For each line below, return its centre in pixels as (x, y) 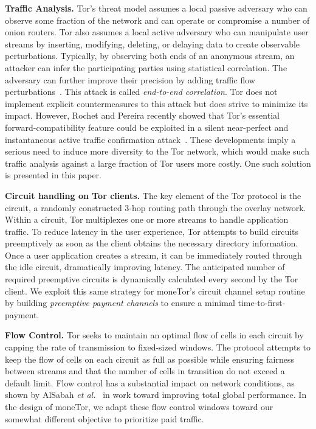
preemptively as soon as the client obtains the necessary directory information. (152, 243)
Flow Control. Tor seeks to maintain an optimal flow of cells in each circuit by (154, 335)
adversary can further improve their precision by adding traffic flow (130, 79)
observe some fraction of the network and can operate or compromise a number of (157, 20)
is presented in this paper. (53, 175)
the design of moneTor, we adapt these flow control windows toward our (139, 406)
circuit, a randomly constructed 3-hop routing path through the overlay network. (156, 207)
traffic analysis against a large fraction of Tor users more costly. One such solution (158, 163)
